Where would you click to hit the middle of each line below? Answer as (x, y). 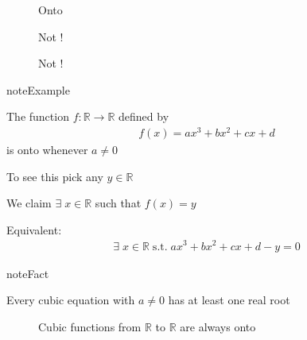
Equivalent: (34, 229)
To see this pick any (55, 176)
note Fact (28, 273)
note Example (38, 89)
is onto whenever (47, 150)
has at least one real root (229, 300)
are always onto (218, 326)
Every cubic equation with (71, 300)
